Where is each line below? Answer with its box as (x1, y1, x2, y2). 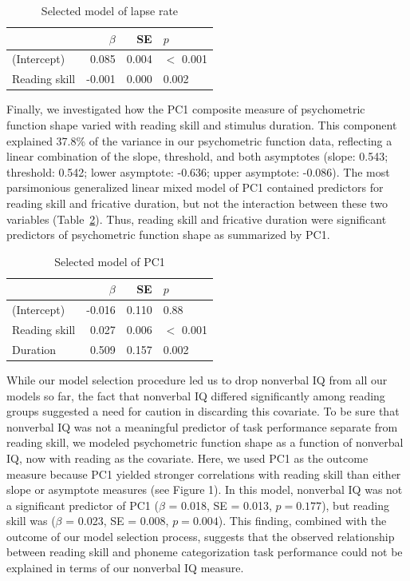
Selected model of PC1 (54, 253, 165, 269)
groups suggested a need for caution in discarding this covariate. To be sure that (6, 403, 400, 420)
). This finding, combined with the (218, 512, 387, 529)
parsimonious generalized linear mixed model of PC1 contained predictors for (6, 179, 384, 196)
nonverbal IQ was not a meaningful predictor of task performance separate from (6, 418, 398, 435)
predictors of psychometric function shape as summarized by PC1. (6, 226, 330, 243)
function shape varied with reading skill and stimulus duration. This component (6, 116, 397, 133)
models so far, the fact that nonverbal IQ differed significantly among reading (6, 387, 385, 404)
